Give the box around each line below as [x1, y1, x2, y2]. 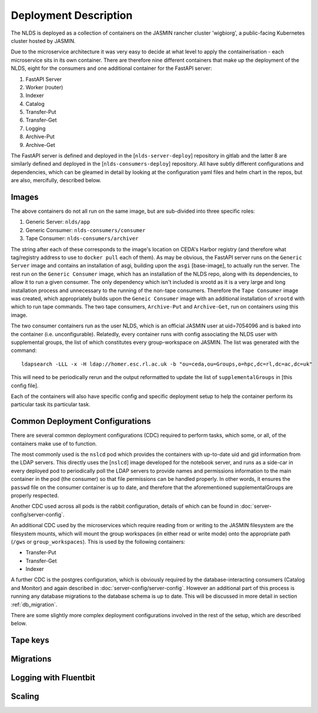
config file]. [11, 382, 39, 389]
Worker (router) [25, 83, 63, 91]
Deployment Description [11, 9, 133, 22]
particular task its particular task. [11, 401, 91, 408]
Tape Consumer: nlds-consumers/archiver [25, 235, 139, 242]
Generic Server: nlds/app [25, 218, 91, 226]
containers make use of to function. [11, 440, 97, 447]
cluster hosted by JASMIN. [11, 37, 76, 44]
